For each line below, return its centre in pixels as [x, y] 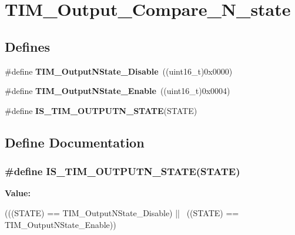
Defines [28, 46]
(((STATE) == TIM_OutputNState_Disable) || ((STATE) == [122, 212]
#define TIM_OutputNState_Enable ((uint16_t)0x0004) [118, 91]
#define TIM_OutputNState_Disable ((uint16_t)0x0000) [119, 71]
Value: [18, 193]
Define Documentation [75, 142]
